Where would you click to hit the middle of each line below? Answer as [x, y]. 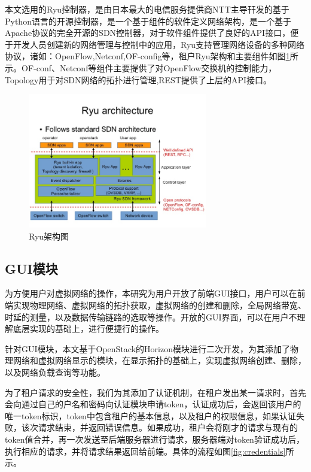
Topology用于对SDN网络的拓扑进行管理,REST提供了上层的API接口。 [138, 79]
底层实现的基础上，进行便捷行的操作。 [88, 329]
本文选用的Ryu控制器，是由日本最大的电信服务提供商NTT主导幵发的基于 [147, 9]
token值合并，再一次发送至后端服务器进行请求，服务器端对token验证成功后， [155, 439]
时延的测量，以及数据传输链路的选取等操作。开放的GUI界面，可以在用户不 [151, 317]
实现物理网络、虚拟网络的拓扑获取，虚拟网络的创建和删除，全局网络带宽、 [159, 305]
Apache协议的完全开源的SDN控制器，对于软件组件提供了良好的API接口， [148, 33]
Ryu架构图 [49, 236]
